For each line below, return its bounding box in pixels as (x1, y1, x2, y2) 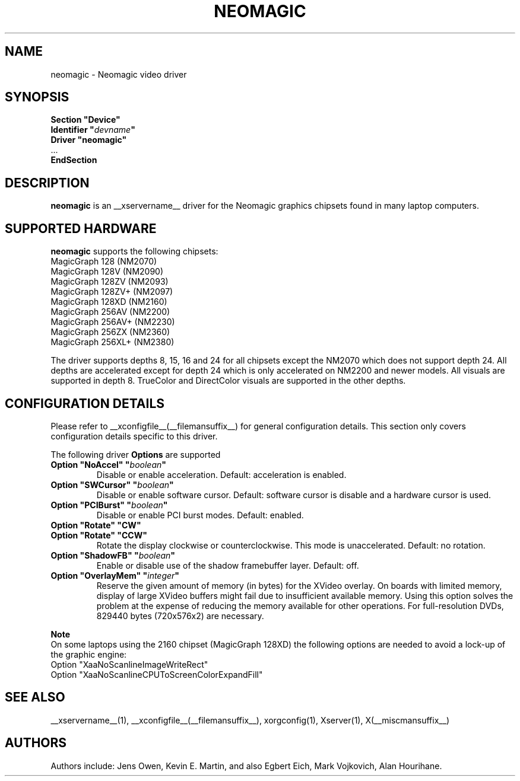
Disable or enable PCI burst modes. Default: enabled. (96, 509, 304, 520)
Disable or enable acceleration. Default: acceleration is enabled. (96, 469, 347, 480)
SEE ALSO (5, 690, 65, 705)
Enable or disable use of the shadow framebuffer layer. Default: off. (96, 560, 359, 570)
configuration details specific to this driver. (50, 431, 218, 441)
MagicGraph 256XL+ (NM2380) (50, 337, 175, 348)
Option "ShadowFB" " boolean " (50, 550, 176, 560)
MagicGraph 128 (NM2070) (50, 256, 157, 267)
